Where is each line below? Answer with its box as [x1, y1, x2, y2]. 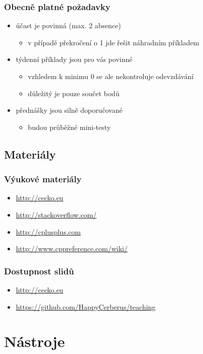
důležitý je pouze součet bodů [28, 88, 120, 98]
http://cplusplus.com [16, 226, 81, 237]
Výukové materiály [4, 173, 82, 185]
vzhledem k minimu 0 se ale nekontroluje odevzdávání [28, 71, 194, 81]
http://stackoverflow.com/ [16, 209, 97, 220]
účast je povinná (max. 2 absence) [16, 20, 121, 31]
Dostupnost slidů [4, 264, 74, 277]
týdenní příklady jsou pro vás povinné [16, 54, 133, 64]
